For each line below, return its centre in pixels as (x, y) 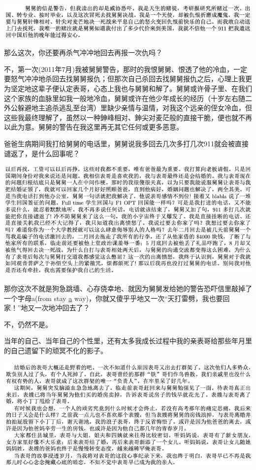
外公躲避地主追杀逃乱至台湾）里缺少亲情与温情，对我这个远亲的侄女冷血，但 (128, 108)
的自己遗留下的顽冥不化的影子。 (56, 350)
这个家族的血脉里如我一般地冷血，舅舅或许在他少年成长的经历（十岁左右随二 (128, 98)
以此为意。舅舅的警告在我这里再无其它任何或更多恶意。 (94, 127)
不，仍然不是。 (28, 324)
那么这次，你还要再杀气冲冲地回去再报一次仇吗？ (83, 52)
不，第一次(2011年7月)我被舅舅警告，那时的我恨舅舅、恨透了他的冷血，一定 (126, 69)
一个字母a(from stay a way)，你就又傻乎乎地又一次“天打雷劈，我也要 (113, 298)
